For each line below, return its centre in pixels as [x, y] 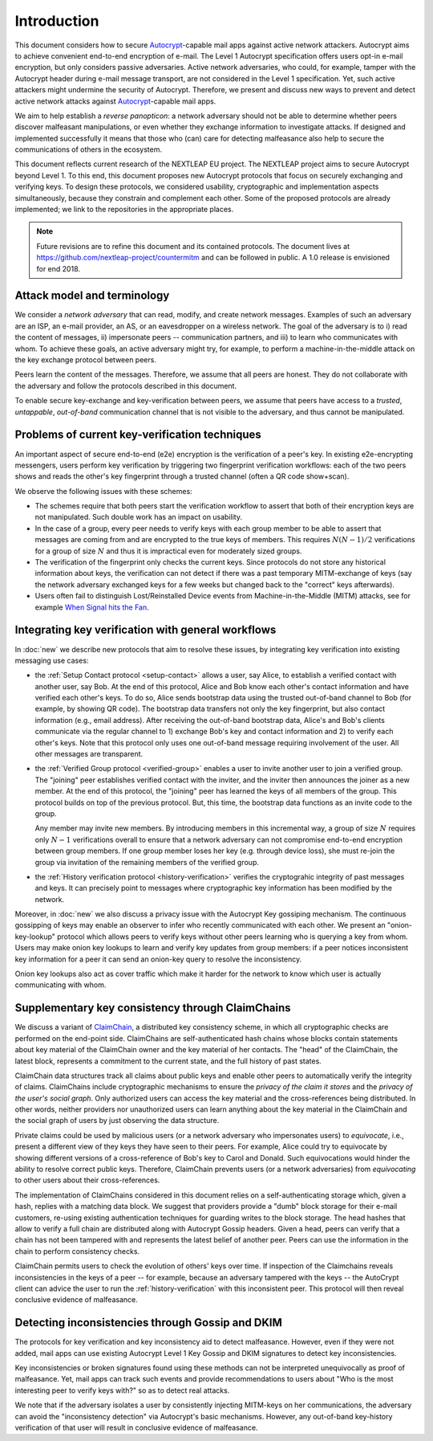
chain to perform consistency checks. [77, 1251]
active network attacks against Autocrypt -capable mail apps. [115, 101]
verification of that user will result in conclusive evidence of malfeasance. [136, 1427]
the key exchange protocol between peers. [85, 360]
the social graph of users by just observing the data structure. [117, 1121]
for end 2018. [58, 268]
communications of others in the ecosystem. [89, 149]
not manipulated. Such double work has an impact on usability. [139, 517]
